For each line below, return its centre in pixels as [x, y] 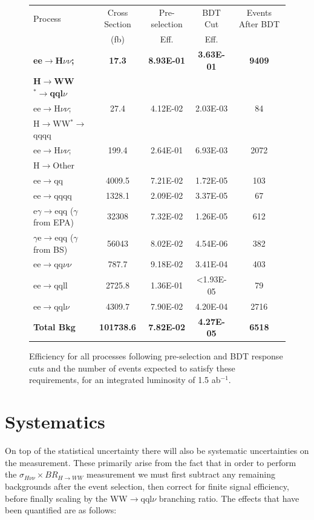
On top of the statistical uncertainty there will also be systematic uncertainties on [157, 451]
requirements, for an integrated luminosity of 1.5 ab [125, 380]
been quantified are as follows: [61, 510]
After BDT [259, 24]
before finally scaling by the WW [66, 498]
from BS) [51, 249]
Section [118, 24]
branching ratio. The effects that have [229, 498]
